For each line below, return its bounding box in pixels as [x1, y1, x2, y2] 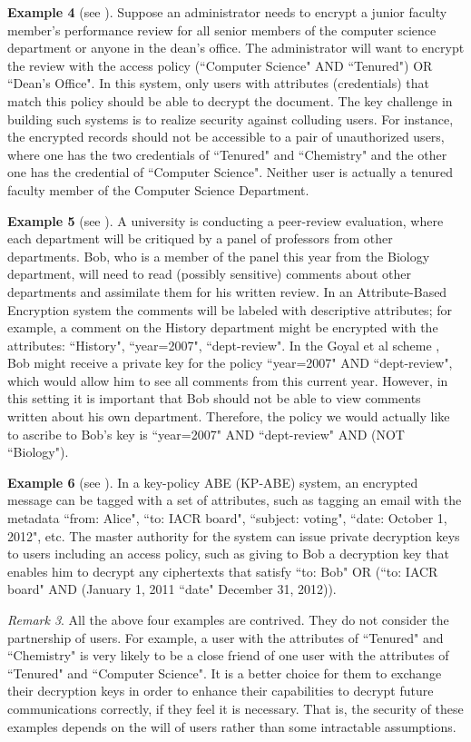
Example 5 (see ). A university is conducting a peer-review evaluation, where [7, 211, 444, 230]
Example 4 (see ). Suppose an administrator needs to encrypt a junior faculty [7, 3, 447, 21]
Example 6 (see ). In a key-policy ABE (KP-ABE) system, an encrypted [7, 472, 418, 491]
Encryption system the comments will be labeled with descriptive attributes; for [7, 300, 452, 319]
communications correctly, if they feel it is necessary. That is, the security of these [7, 698, 464, 717]
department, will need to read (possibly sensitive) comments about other [7, 264, 411, 283]
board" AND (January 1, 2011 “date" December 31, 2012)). [7, 579, 337, 599]
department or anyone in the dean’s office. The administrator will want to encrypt [7, 38, 465, 57]
